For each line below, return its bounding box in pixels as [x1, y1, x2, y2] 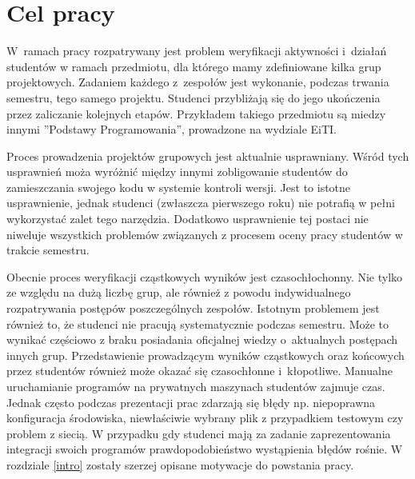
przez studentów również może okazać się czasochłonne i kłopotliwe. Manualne [6, 362, 393, 379]
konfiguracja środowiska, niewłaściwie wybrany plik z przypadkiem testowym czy [6, 409, 404, 426]
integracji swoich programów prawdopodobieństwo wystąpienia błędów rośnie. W [6, 441, 403, 457]
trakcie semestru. [6, 241, 90, 258]
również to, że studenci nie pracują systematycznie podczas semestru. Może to [6, 315, 389, 332]
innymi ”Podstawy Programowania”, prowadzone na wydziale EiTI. [6, 121, 337, 138]
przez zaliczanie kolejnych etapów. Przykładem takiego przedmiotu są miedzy [6, 105, 386, 122]
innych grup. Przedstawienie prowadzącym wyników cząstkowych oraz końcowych [6, 346, 405, 363]
